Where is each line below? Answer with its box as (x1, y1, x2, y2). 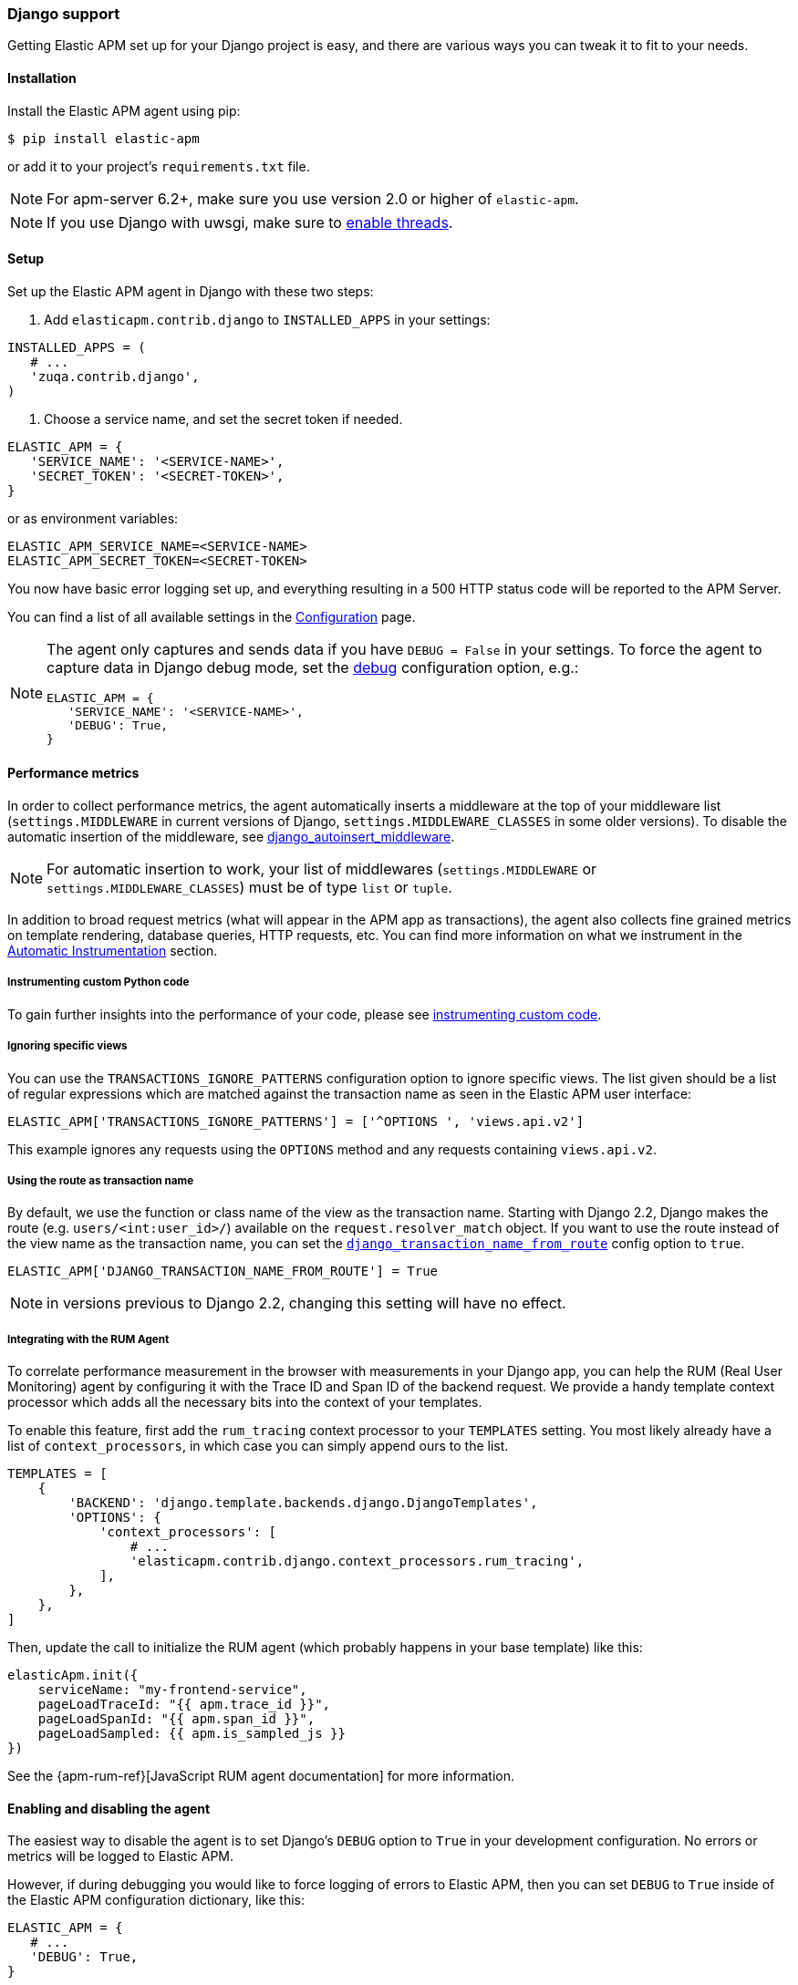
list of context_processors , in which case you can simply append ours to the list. (7, 1438, 509, 1454)
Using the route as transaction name (7, 1173, 194, 1187)
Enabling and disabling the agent (7, 1800, 211, 1816)
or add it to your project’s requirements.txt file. (7, 158, 310, 174)
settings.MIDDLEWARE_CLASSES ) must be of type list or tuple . (47, 878, 452, 897)
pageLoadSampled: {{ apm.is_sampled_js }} (37, 1726, 346, 1742)
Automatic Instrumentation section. (7, 943, 218, 959)
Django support (7, 5, 120, 23)
